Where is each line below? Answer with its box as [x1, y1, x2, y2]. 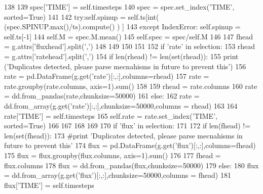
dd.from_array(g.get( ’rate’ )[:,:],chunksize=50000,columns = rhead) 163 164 [4, 100, 238, 111]
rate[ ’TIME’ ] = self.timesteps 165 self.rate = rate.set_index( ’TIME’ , [4, 110, 217, 121]
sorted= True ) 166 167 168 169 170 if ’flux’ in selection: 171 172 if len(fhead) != [4, 120, 251, 131]
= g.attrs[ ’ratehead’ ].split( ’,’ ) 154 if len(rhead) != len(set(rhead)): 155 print [4, 51, 239, 61]
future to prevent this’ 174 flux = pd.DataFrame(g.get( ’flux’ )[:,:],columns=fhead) [4, 140, 256, 151]
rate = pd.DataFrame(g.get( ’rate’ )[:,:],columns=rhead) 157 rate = [4, 71, 209, 81]
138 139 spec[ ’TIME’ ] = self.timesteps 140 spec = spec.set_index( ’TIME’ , [4, 2, 235, 12]
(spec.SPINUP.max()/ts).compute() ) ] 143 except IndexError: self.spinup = [4, 21, 241, 32]
